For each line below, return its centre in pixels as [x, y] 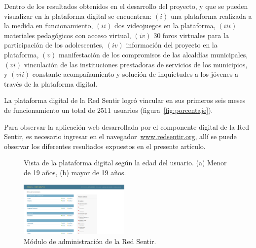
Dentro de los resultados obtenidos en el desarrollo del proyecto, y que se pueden [126, 6]
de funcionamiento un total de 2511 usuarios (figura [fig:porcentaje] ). [109, 110]
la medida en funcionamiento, [49, 25]
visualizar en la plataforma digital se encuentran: [78, 16]
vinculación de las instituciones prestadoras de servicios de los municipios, [136, 64]
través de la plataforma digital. [51, 83]
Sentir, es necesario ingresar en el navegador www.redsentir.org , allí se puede [120, 136]
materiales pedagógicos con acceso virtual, [68, 35]
